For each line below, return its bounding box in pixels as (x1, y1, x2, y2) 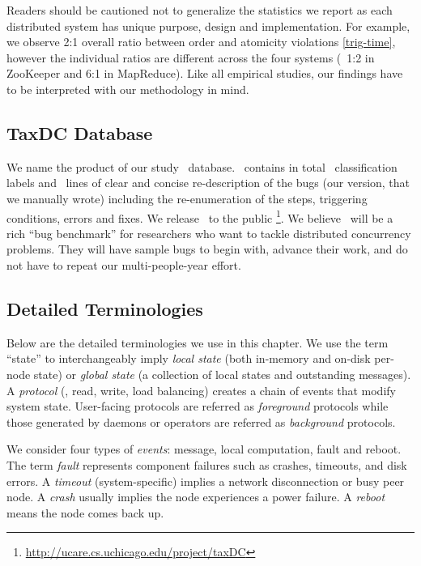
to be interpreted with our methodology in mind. (6, 80, 249, 97)
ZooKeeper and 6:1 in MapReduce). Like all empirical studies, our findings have (6, 65, 403, 82)
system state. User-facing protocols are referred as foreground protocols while (6, 398, 389, 415)
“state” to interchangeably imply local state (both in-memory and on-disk (6, 350, 371, 367)
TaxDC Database (6, 120, 153, 145)
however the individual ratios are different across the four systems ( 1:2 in (6, 49, 375, 66)
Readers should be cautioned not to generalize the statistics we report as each (6, 2, 393, 18)
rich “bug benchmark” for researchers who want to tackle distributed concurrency (6, 224, 411, 241)
